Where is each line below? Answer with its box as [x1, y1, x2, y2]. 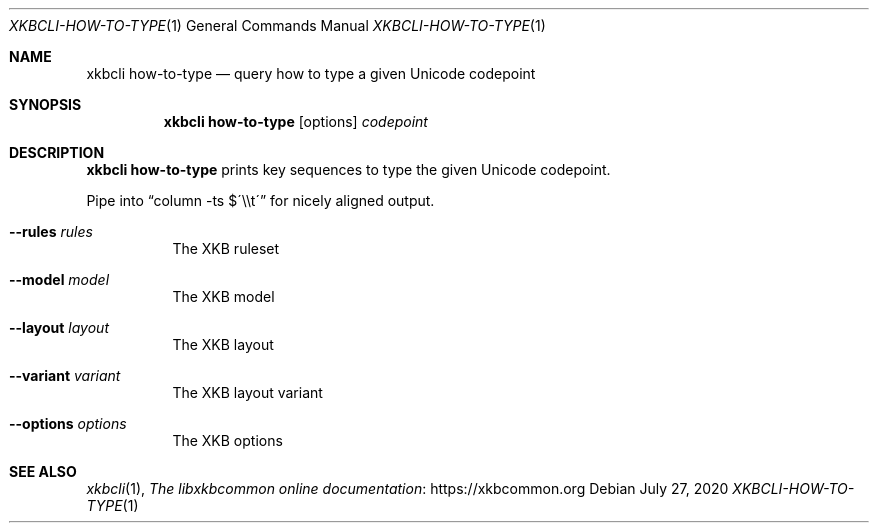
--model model [9, 271, 110, 288]
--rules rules [9, 223, 93, 240]
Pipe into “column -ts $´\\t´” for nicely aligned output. [86, 192, 435, 209]
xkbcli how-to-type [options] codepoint [163, 113, 428, 130]
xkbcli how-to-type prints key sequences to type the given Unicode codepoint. [86, 161, 611, 178]
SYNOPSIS [9, 96, 82, 113]
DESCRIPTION [9, 144, 105, 161]
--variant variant [9, 367, 121, 384]
